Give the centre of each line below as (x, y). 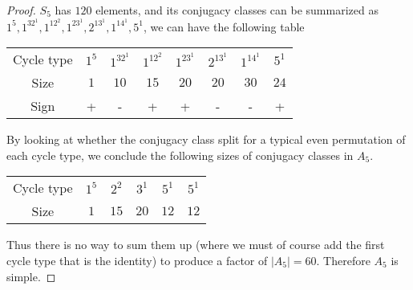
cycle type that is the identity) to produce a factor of (137, 261)
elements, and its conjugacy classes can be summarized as (237, 10)
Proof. (21, 10)
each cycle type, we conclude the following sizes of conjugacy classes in (180, 155)
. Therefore (343, 261)
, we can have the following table (224, 26)
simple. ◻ (31, 276)
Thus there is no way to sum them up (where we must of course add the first (196, 245)
